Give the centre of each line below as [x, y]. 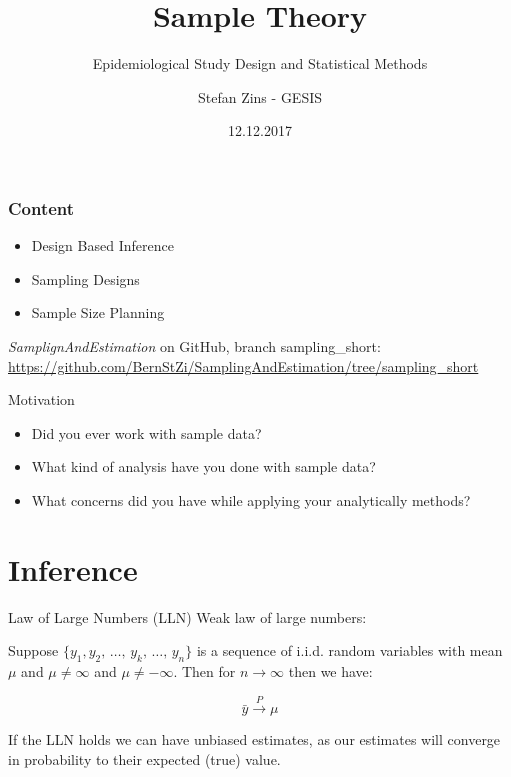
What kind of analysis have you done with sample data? [203, 466]
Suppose [33, 650]
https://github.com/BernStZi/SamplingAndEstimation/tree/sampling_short [243, 365]
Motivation [41, 399]
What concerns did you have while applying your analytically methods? [251, 499]
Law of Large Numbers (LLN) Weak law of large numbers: [187, 616]
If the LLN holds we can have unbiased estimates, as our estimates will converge [254, 739]
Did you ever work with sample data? [146, 432]
